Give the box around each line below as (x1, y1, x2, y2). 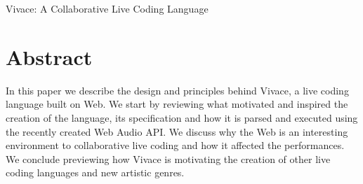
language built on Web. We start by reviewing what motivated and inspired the (6, 97, 348, 111)
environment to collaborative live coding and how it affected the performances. (6, 138, 345, 153)
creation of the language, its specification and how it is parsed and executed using (6, 110, 358, 125)
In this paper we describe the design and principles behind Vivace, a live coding (6, 83, 349, 97)
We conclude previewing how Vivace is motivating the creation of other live (6, 151, 331, 166)
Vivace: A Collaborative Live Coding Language (6, 1, 209, 15)
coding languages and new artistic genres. (6, 165, 185, 180)
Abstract (6, 42, 93, 71)
